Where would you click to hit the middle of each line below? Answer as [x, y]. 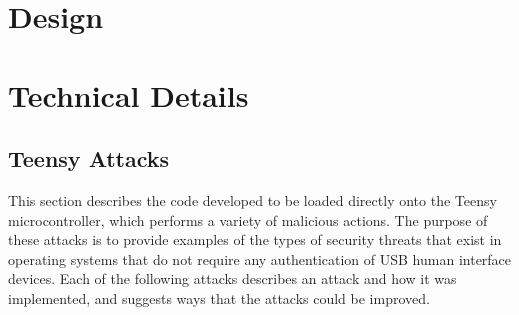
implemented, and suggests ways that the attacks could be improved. [219, 297]
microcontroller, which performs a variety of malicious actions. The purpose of [248, 219]
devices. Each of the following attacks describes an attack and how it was [232, 278]
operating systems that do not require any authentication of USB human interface [260, 258]
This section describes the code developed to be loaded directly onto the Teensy [252, 199]
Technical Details [128, 94]
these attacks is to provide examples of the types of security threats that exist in [255, 239]
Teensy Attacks [89, 158]
